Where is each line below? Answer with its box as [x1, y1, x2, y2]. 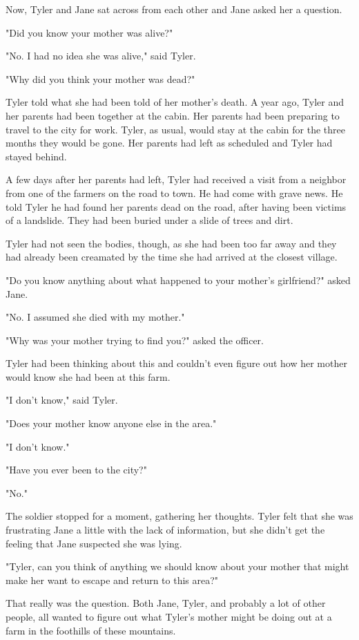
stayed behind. [6, 149, 67, 163]
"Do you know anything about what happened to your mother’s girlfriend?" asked [6, 272, 351, 287]
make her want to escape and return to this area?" [6, 572, 219, 587]
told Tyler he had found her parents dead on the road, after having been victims [6, 199, 347, 214]
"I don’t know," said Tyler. [6, 393, 118, 407]
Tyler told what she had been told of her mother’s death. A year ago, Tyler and [6, 95, 344, 109]
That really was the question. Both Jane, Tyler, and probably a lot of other [6, 596, 326, 610]
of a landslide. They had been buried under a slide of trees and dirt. [6, 213, 293, 227]
